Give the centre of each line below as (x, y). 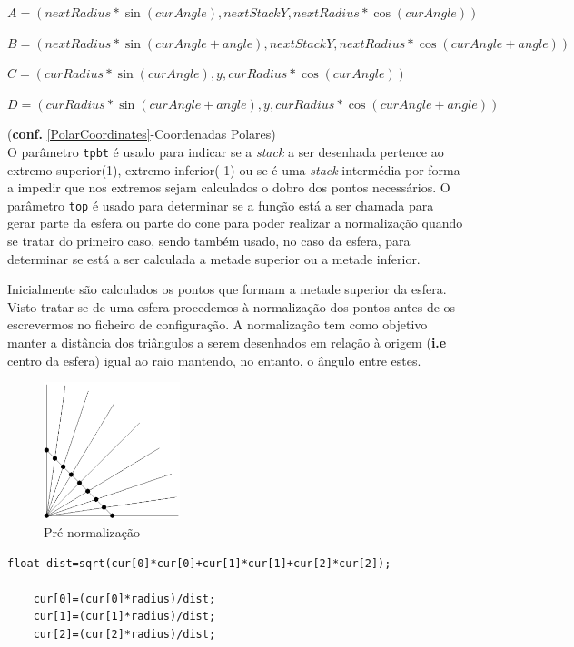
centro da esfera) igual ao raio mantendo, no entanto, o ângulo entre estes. (214, 360)
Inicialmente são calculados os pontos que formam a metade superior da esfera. (227, 289)
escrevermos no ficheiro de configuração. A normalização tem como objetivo (218, 324)
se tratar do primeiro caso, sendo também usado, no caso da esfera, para (209, 241)
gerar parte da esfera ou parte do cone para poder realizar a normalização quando (235, 223)
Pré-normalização (92, 531)
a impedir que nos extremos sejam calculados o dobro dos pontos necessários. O (229, 187)
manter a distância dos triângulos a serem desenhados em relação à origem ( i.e (227, 343)
